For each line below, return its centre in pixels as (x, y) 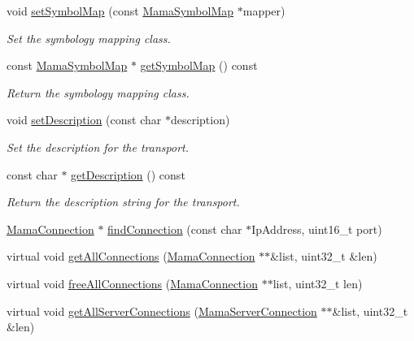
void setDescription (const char (84, 120)
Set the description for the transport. (98, 147)
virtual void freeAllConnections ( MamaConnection (132, 283)
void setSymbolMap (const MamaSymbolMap (120, 11)
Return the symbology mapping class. (98, 92)
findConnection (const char (175, 229)
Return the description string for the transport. (123, 202)
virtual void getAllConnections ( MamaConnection (131, 256)
